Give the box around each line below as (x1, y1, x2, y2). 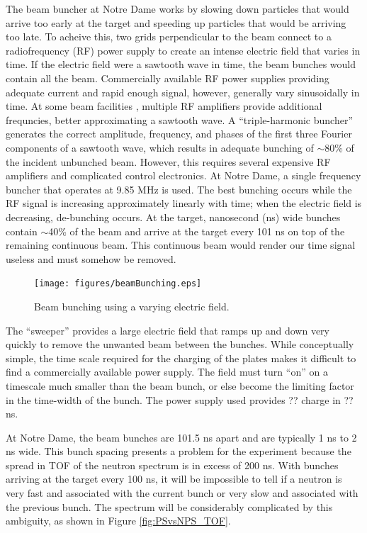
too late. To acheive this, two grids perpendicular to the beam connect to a (6, 29, 332, 44)
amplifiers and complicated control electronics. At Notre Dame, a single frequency (6, 168, 361, 183)
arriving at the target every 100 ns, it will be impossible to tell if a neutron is (6, 471, 342, 486)
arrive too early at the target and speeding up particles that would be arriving (6, 15, 346, 30)
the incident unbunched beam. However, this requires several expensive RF (6, 154, 331, 169)
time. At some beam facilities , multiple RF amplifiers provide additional (6, 99, 322, 113)
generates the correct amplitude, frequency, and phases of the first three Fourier (6, 126, 352, 141)
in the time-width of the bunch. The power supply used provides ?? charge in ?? (6, 392, 354, 407)
